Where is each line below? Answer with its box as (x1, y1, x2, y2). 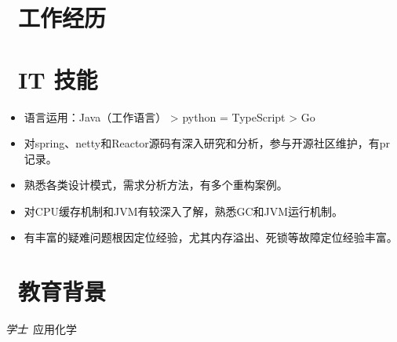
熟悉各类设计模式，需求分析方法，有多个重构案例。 (24, 176, 288, 193)
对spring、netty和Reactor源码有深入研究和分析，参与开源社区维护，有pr (24, 135, 391, 151)
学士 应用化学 (5, 321, 77, 337)
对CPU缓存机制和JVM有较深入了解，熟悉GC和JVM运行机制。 (24, 202, 344, 219)
